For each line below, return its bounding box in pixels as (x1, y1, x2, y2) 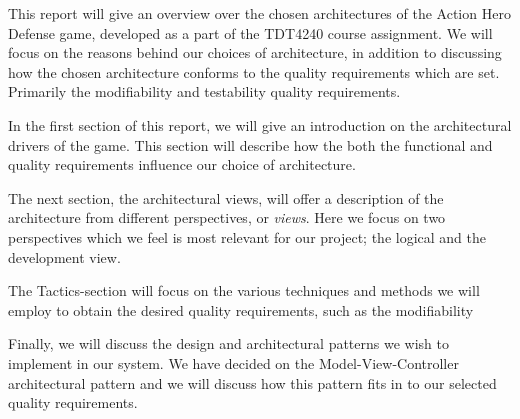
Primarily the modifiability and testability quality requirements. (8, 81, 401, 102)
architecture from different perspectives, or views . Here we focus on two (8, 207, 446, 228)
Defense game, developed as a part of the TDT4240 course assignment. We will (8, 22, 493, 43)
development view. (8, 246, 121, 267)
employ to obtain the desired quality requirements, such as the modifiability (8, 299, 474, 320)
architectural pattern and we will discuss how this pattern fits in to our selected (8, 372, 497, 393)
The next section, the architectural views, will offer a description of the (8, 187, 444, 208)
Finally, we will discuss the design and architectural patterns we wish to (8, 333, 449, 354)
